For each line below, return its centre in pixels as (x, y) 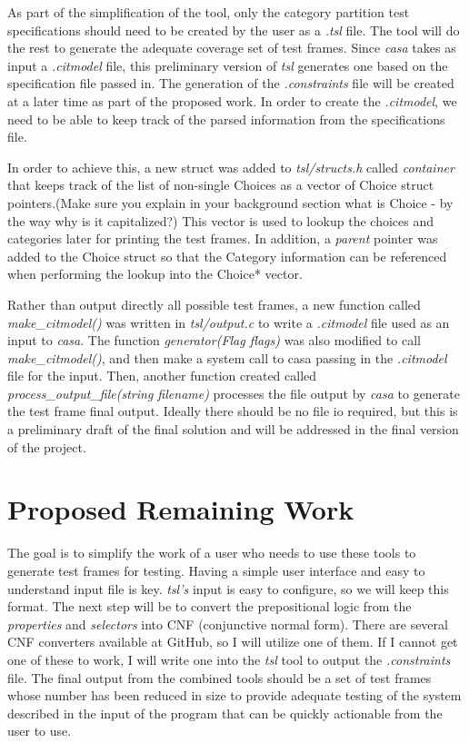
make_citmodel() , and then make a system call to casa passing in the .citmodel (227, 357)
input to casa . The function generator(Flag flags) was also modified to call (214, 340)
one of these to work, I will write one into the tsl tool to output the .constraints (229, 659)
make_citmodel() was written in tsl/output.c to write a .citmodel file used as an (229, 322)
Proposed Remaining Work (181, 509)
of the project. (47, 446)
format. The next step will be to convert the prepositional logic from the (210, 606)
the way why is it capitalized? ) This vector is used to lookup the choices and (220, 220)
